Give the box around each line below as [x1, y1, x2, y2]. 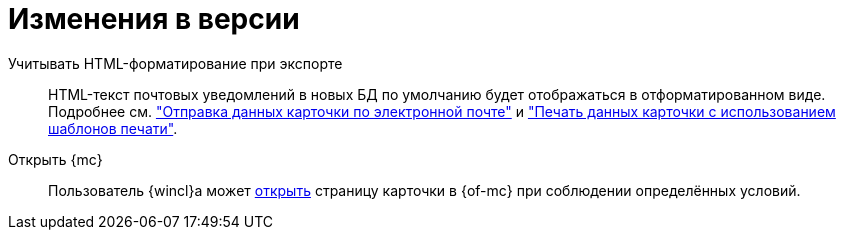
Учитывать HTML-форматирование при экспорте [8, 54, 343, 72]
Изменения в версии [8, 2, 300, 36]
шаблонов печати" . [48, 119, 178, 137]
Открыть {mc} [8, 150, 103, 168]
